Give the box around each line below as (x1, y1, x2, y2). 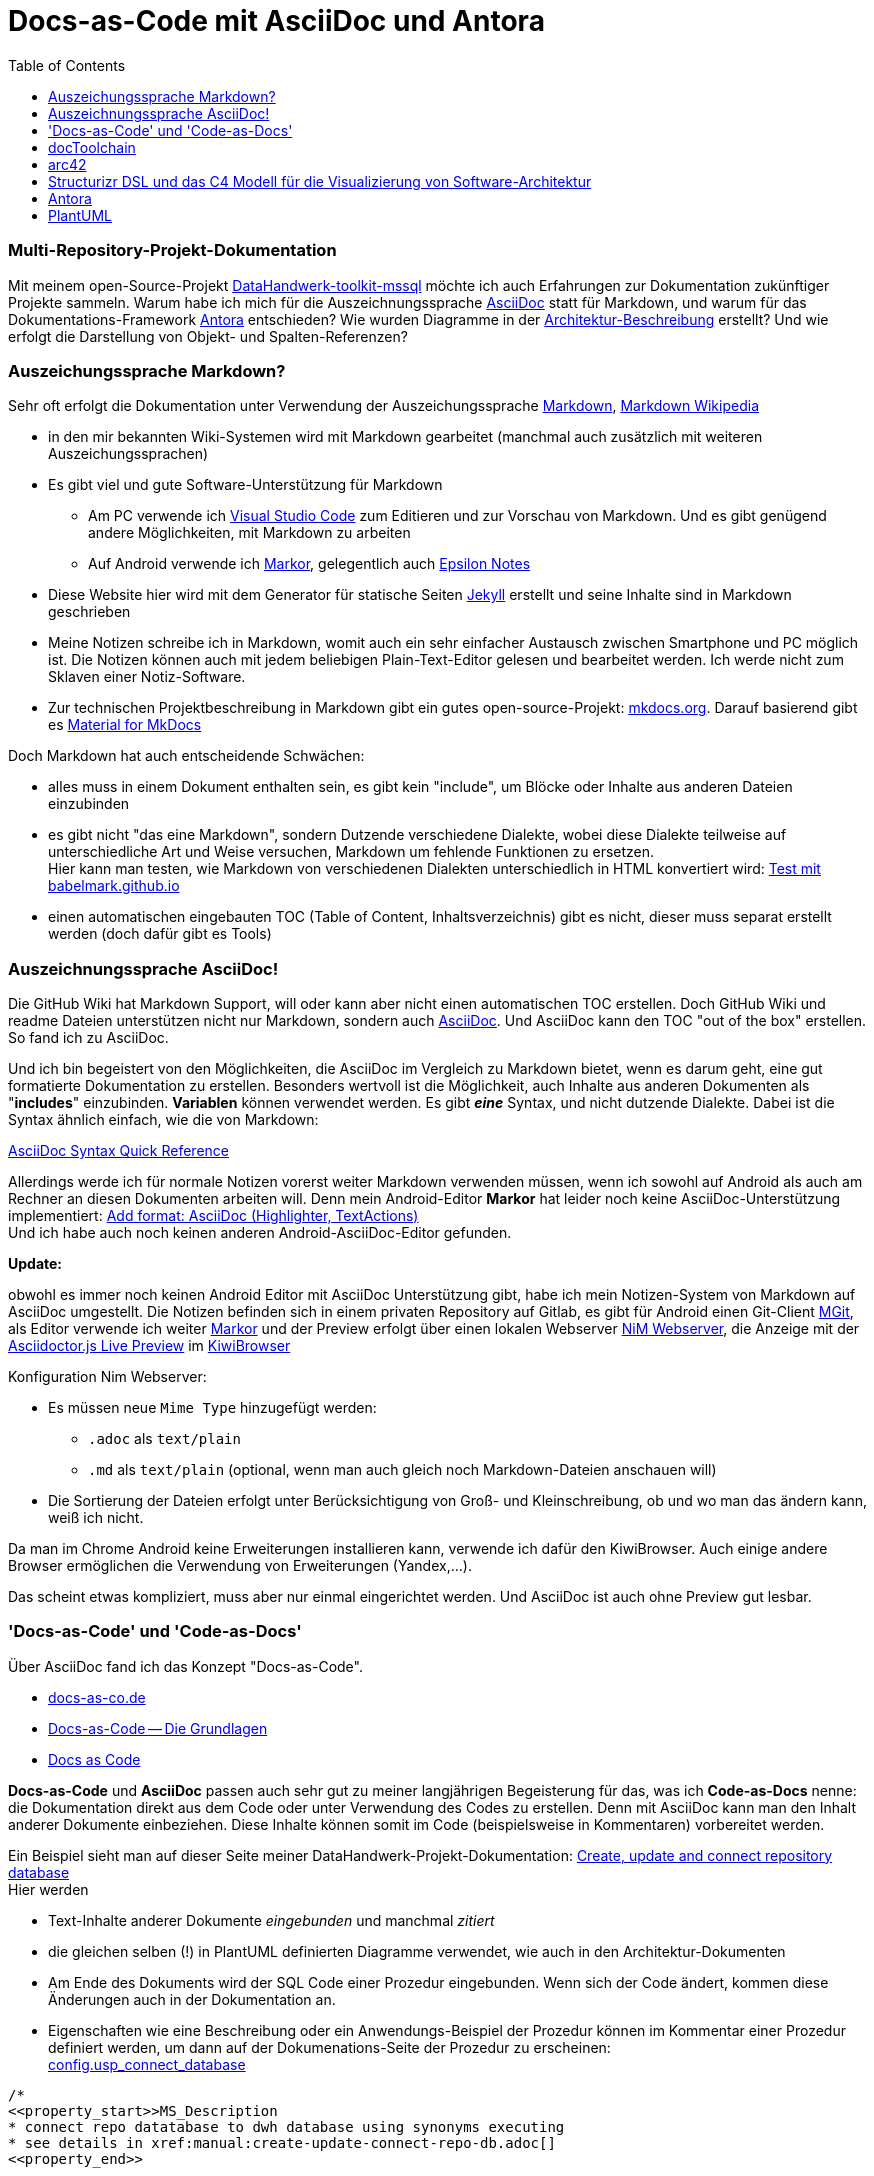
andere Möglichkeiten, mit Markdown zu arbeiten (88, 524, 411, 542)
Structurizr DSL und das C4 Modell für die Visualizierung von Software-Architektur (48, 172, 592, 190)
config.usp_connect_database (48, 2055, 246, 2073)
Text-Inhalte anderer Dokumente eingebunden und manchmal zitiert (48, 1911, 495, 1929)
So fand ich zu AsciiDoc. (8, 1029, 169, 1046)
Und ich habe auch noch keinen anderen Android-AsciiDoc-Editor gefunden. (8, 1224, 512, 1241)
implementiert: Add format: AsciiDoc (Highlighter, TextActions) (8, 1207, 419, 1224)
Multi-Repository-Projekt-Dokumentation (8, 240, 337, 261)
